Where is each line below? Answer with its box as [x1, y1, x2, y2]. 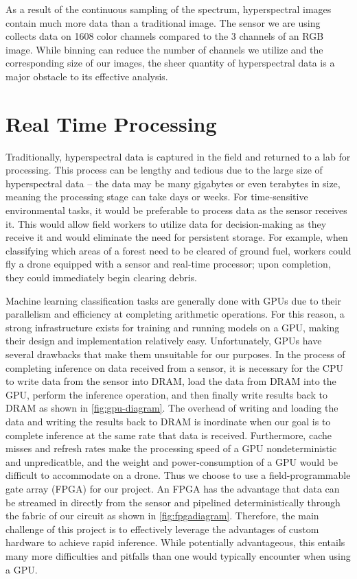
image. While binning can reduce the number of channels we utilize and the [5, 42, 323, 56]
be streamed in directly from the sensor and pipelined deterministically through [5, 495, 341, 509]
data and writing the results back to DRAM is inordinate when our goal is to [5, 414, 331, 428]
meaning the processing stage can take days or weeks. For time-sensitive [5, 189, 308, 204]
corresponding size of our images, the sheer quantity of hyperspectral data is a [5, 56, 335, 70]
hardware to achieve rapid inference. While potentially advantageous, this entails [5, 535, 345, 550]
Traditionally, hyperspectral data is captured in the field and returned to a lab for [5, 149, 351, 163]
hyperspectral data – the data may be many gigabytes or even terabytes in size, [5, 176, 341, 190]
